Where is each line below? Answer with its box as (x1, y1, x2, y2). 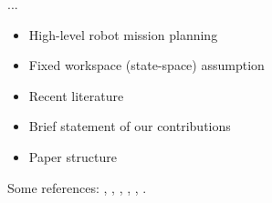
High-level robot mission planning (28, 25, 218, 44)
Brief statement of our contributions (28, 117, 231, 136)
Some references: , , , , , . (7, 178, 147, 197)
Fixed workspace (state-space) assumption (28, 56, 265, 75)
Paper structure (28, 147, 117, 166)
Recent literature (28, 86, 124, 105)
